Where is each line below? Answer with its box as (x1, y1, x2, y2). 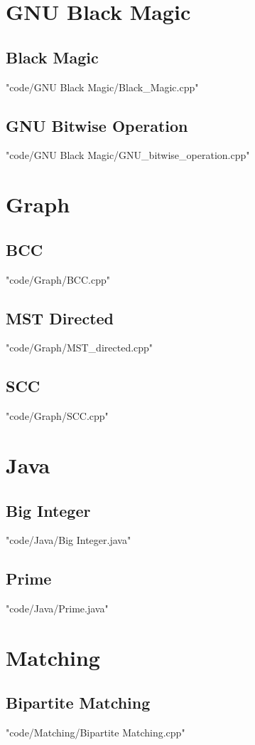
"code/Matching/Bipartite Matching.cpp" (6, 725, 185, 740)
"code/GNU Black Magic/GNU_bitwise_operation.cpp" (6, 148, 250, 163)
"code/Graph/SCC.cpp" (6, 409, 109, 423)
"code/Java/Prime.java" (6, 601, 109, 616)
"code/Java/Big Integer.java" (6, 533, 131, 548)
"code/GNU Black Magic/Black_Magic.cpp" (6, 79, 199, 94)
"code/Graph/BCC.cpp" (6, 272, 110, 287)
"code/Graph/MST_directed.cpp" (6, 340, 153, 355)
